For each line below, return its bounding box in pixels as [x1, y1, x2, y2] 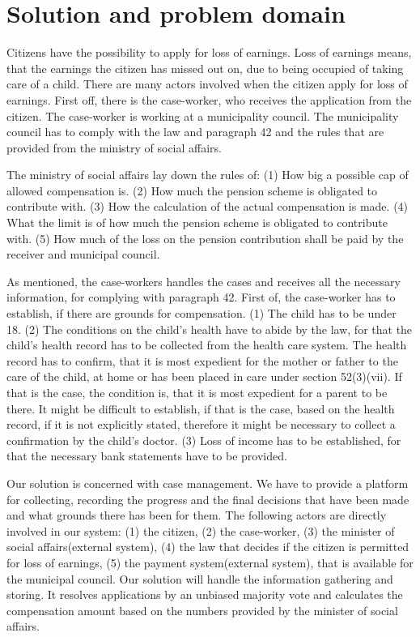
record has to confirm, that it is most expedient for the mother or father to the [6, 352, 398, 369]
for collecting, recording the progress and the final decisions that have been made [6, 490, 409, 507]
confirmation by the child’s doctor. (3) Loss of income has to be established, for [6, 431, 401, 448]
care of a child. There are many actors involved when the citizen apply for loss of [6, 75, 408, 92]
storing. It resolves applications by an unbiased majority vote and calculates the [6, 586, 403, 603]
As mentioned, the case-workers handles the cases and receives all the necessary [6, 272, 401, 289]
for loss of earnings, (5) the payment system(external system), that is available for [6, 554, 414, 571]
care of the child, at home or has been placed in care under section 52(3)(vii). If [6, 368, 402, 385]
